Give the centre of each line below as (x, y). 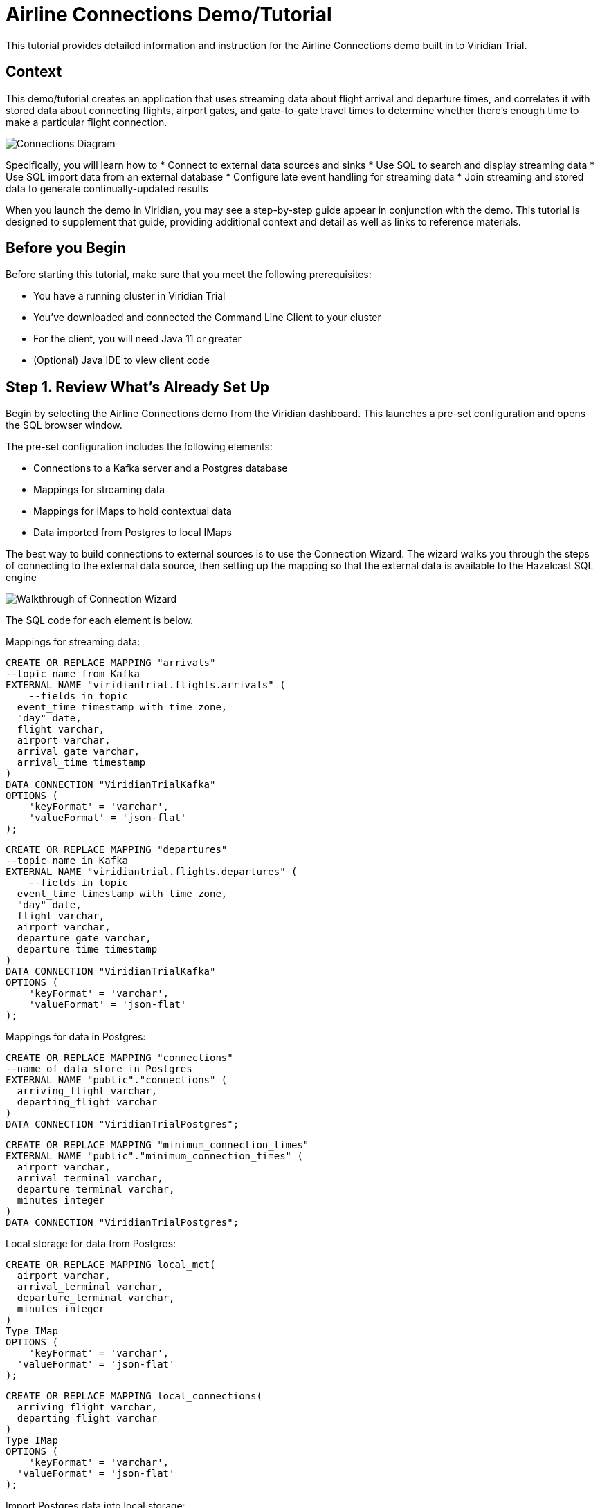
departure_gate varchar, (84, 938)
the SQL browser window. (64, 425)
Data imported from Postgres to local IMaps (133, 533)
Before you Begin (66, 248)
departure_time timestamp (87, 949)
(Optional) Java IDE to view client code (121, 360)
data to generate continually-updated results (107, 188)
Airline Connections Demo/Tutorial (169, 15)
